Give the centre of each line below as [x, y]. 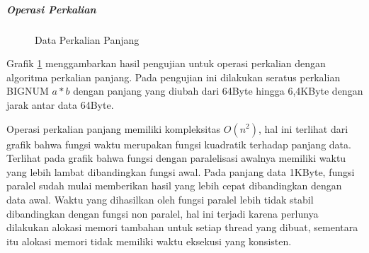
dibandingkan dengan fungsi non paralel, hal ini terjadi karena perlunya [163, 213]
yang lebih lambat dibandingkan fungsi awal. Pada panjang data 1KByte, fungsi [181, 171]
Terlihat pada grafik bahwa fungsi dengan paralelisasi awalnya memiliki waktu [176, 158]
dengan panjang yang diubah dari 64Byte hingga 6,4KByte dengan [218, 91]
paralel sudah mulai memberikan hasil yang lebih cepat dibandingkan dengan [174, 186]
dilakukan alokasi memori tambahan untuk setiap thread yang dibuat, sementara [182, 227]
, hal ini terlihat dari [303, 128]
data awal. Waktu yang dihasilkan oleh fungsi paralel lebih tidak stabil [160, 199]
